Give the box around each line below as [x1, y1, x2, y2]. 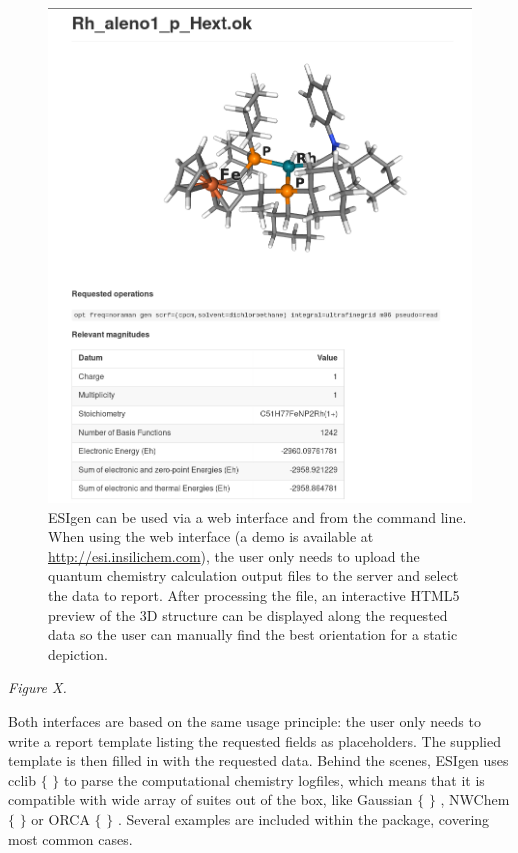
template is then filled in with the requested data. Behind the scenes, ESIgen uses [8, 750, 509, 771]
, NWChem [440, 789, 510, 810]
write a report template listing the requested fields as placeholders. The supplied [8, 730, 501, 751]
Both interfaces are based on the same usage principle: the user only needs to [8, 711, 481, 731]
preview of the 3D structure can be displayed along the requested [48, 604, 448, 625]
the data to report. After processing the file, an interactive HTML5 [48, 585, 460, 606]
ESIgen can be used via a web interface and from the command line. [48, 506, 467, 527]
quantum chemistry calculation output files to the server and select [48, 565, 459, 586]
